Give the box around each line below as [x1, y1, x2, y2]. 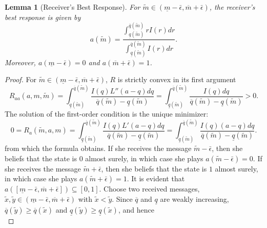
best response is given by [5, 11, 81, 22]
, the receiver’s [209, 2, 255, 12]
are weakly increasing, [160, 193, 229, 204]
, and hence [118, 204, 154, 215]
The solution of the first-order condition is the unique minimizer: [5, 108, 209, 119]
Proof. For [5, 74, 37, 85]
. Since [112, 193, 133, 204]
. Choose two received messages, [99, 183, 200, 194]
